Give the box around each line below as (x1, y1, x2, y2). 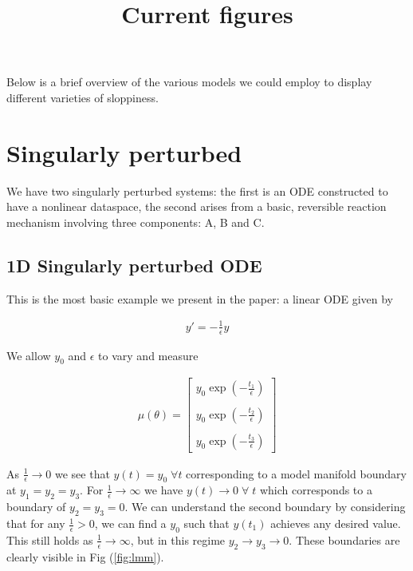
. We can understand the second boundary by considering (124, 498, 406, 515)
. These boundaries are (289, 531, 400, 548)
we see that (54, 465, 110, 482)
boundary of (6, 498, 66, 515)
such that (183, 515, 230, 532)
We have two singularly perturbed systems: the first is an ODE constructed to (6, 182, 388, 199)
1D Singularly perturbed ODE (6, 252, 262, 277)
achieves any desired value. (270, 515, 401, 532)
